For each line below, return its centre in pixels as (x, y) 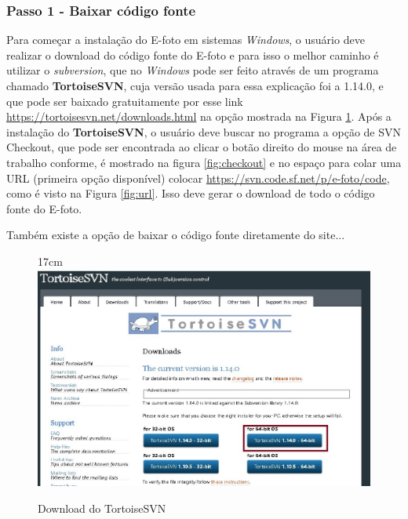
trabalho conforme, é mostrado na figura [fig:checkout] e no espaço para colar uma (204, 162)
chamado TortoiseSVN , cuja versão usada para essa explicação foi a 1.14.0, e (195, 85)
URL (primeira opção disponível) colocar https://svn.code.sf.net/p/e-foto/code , (198, 178)
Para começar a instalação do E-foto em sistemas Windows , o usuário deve (186, 40)
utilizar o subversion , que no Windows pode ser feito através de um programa (193, 70)
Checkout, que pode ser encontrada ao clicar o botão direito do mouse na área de (202, 147)
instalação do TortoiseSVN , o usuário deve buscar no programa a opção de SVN (204, 131)
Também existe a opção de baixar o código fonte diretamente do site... (176, 235)
